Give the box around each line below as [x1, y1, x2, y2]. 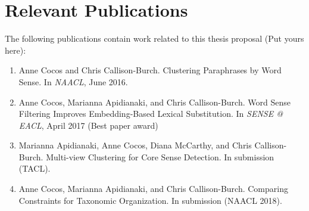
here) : [5, 44, 26, 56]
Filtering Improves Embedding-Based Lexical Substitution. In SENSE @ [18, 107, 283, 120]
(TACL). [18, 162, 51, 175]
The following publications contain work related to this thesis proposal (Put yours [5, 32, 304, 45]
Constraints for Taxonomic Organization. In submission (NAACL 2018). [18, 194, 282, 206]
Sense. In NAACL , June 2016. [18, 75, 128, 88]
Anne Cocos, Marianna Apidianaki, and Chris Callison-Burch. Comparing [18, 182, 288, 195]
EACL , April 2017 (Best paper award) [18, 119, 158, 131]
